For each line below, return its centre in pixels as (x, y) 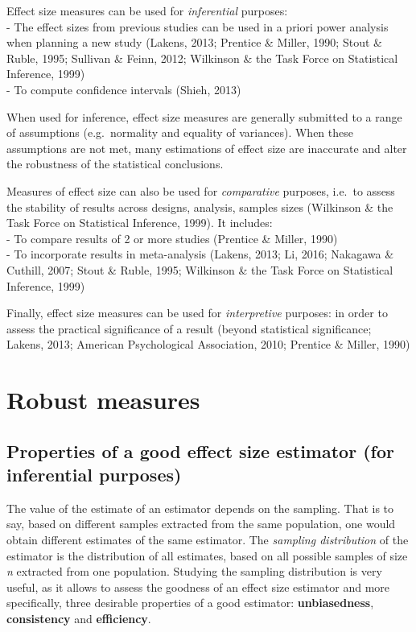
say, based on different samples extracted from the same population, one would (201, 524)
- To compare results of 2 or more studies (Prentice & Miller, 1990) (172, 238)
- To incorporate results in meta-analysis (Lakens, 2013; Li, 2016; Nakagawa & (200, 254)
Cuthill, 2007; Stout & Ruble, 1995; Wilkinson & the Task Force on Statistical (200, 269)
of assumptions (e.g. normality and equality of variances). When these (180, 132)
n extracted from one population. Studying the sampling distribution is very (194, 571)
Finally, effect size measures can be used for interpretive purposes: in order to (197, 313)
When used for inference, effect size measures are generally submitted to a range (204, 116)
